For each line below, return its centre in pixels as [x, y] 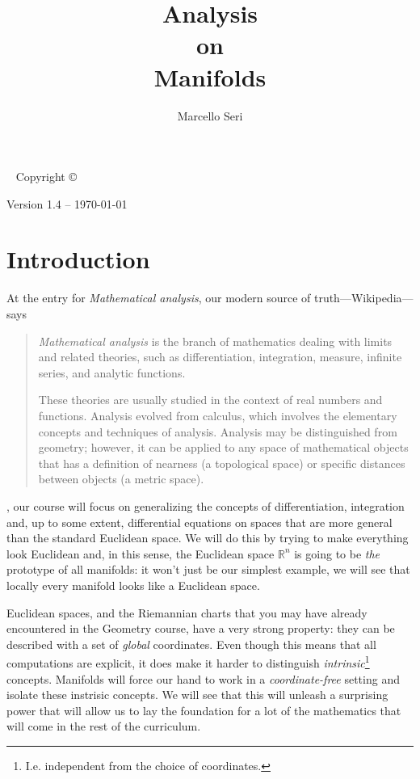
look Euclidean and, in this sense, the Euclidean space [141, 553]
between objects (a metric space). [121, 479]
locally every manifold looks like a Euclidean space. [133, 585]
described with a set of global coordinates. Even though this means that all [191, 644]
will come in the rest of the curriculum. [104, 726]
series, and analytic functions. [112, 372]
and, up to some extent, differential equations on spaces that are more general [199, 522]
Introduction [78, 259]
